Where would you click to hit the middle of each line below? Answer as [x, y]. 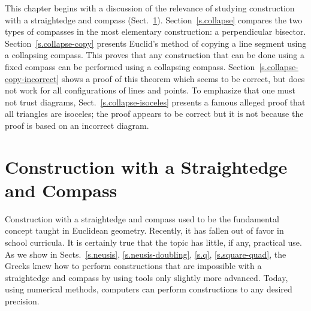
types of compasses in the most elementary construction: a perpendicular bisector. [155, 31]
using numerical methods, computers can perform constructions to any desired [149, 289]
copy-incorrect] [32, 78]
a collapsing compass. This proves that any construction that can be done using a [155, 55]
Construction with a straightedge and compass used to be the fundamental [142, 218]
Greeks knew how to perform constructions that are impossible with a [133, 266]
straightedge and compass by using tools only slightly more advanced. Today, [147, 277]
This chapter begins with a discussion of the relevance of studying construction [150, 8]
